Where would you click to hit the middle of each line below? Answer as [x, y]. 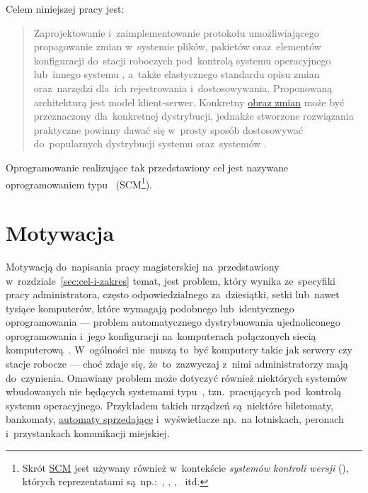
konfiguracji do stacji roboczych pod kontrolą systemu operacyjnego [182, 60]
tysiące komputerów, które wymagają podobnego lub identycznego [150, 308]
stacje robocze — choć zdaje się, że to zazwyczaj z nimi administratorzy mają [177, 364]
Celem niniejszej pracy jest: [65, 8]
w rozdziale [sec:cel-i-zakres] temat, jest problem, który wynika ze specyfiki [171, 280]
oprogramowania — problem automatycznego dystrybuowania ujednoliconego [173, 322]
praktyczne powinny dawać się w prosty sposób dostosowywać [168, 129]
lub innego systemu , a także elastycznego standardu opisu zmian [177, 74]
